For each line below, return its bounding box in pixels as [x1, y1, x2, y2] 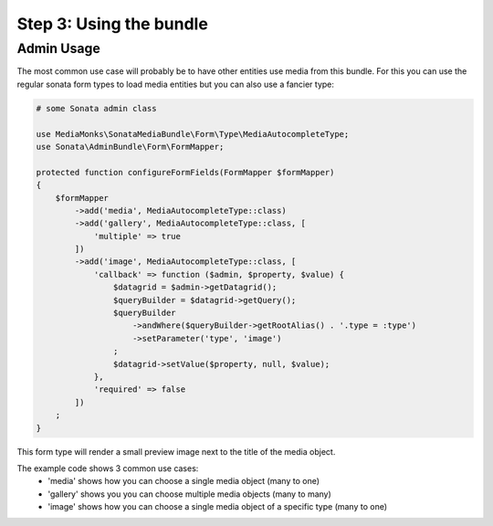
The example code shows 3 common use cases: [16, 462, 199, 474]
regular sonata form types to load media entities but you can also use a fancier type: [16, 79, 335, 89]
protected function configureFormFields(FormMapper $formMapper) [36, 167, 335, 177]
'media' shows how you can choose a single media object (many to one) [47, 476, 320, 487]
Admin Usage [16, 40, 100, 57]
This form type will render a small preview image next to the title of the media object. [16, 446, 336, 457]
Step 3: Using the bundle [16, 14, 209, 34]
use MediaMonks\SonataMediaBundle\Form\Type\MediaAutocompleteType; [36, 129, 350, 139]
